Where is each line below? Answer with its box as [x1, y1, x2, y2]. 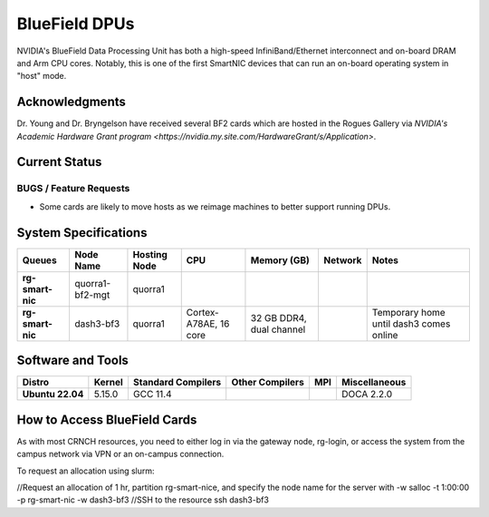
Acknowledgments [16, 94, 127, 110]
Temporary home [371, 306, 446, 318]
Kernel [93, 376, 124, 389]
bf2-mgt [73, 288, 110, 301]
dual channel [250, 323, 306, 336]
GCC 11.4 [132, 388, 172, 401]
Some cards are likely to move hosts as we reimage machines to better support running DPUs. [39, 200, 391, 212]
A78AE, [186, 317, 218, 330]
